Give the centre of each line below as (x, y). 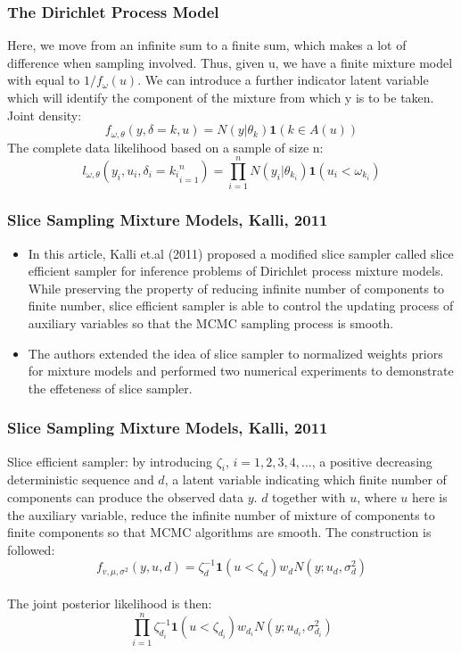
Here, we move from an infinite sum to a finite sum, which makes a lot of (207, 45)
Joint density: (45, 115)
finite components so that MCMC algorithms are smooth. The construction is (219, 532)
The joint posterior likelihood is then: (110, 603)
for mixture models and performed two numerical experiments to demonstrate (241, 371)
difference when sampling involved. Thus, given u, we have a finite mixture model (230, 62)
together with (309, 496)
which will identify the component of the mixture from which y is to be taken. (221, 97)
